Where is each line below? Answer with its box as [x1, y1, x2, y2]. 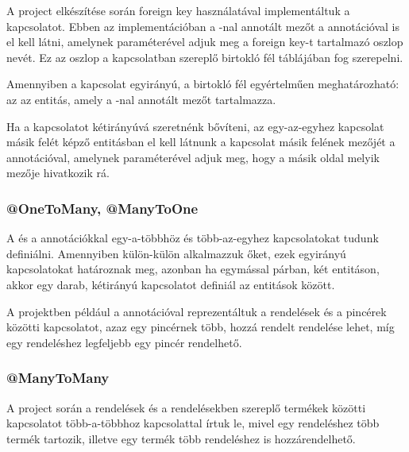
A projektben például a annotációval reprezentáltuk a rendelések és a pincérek [6, 303, 387, 319]
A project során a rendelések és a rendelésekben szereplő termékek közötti [6, 399, 366, 415]
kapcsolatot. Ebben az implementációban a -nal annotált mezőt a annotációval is [6, 17, 400, 34]
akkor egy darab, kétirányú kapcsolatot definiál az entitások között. [6, 276, 335, 292]
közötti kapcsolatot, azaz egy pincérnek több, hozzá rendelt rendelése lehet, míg [6, 319, 395, 335]
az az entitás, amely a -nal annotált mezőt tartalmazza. [6, 91, 276, 107]
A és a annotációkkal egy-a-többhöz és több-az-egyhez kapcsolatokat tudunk [6, 230, 379, 246]
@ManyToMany [6, 368, 110, 388]
